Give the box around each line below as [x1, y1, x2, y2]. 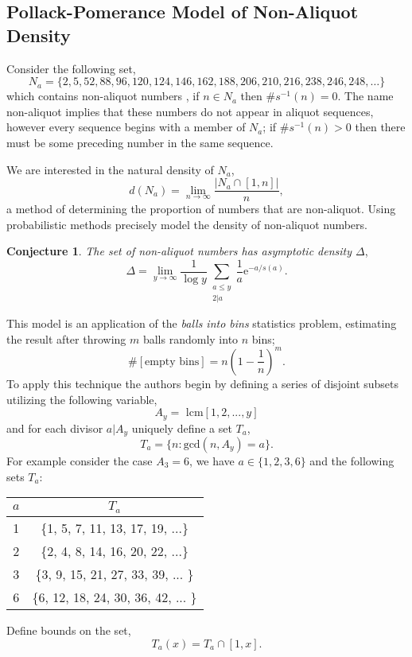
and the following [309, 453, 395, 469]
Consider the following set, [6, 60, 136, 76]
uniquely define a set [131, 419, 232, 436]
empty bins [145, 356, 200, 367]
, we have [189, 453, 235, 469]
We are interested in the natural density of [6, 161, 214, 177]
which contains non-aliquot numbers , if [6, 87, 200, 104]
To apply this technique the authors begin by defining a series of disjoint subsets [6, 375, 399, 391]
